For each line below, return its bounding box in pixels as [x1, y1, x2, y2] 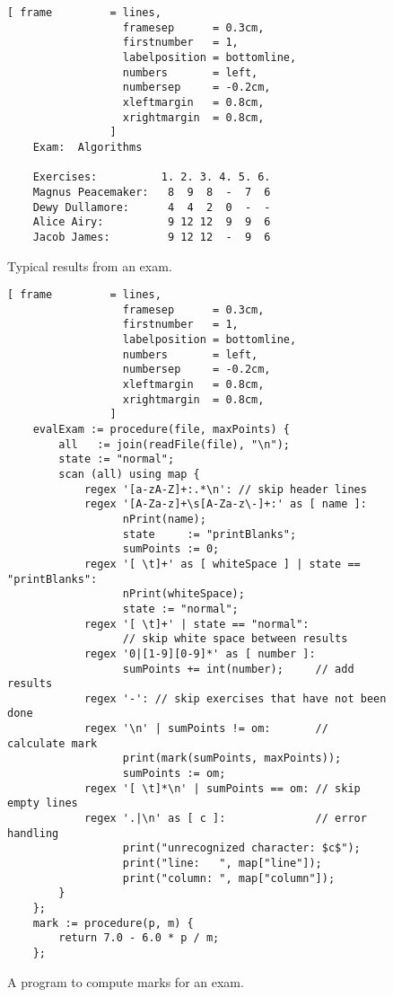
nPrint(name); [122, 512, 206, 525]
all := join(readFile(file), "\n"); [58, 437, 290, 451]
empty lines [7, 797, 78, 810]
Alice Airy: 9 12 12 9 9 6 [32, 216, 271, 229]
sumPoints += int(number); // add [122, 662, 354, 675]
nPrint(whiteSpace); [122, 587, 245, 601]
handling [7, 826, 59, 840]
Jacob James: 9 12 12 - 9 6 [32, 230, 271, 243]
